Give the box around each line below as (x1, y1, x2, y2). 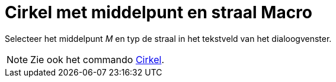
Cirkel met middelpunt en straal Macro (5, 2, 313, 22)
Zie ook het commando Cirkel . (30, 53, 164, 65)
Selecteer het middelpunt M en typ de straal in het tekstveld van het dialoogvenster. (5, 33, 332, 44)
